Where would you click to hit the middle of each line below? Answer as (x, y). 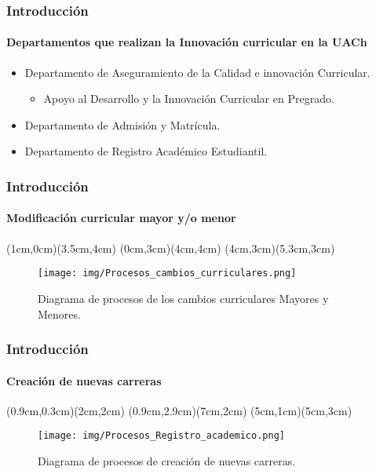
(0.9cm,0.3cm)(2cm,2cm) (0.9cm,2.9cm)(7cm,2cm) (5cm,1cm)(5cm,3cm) (179, 410)
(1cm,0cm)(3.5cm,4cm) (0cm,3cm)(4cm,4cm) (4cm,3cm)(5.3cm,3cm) (171, 248)
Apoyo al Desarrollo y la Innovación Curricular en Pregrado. (189, 98)
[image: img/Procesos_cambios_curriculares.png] (167, 273)
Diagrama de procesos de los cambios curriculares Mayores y (183, 298)
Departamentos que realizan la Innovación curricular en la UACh (187, 42)
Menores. (59, 314)
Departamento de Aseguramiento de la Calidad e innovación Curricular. (197, 72)
